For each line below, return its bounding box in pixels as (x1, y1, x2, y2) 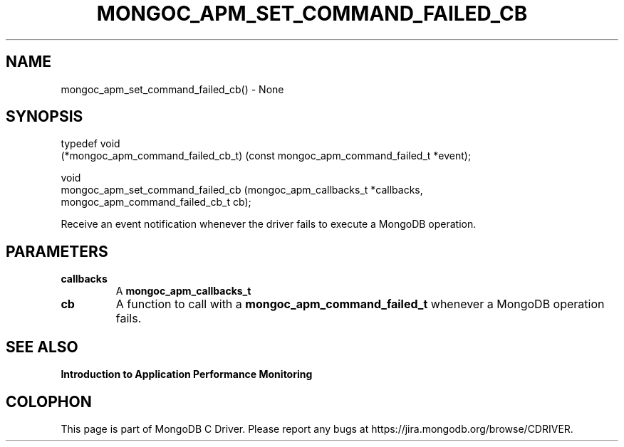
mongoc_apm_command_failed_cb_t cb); (61, 196, 251, 209)
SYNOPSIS (6, 107, 83, 126)
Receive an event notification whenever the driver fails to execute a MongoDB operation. (61, 218, 477, 231)
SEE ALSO (6, 337, 78, 356)
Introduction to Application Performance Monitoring (61, 368, 313, 381)
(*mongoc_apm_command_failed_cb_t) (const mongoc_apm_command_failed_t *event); (61, 149, 472, 162)
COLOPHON (6, 392, 92, 411)
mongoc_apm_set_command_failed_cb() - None (61, 83, 284, 95)
